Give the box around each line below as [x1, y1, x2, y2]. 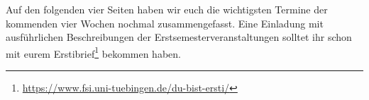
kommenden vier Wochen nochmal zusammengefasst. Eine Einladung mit [6, 15, 324, 30]
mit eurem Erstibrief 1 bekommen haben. [6, 44, 181, 61]
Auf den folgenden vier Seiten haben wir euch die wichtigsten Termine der [6, 2, 328, 16]
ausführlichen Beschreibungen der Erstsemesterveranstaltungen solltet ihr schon [6, 30, 352, 44]
